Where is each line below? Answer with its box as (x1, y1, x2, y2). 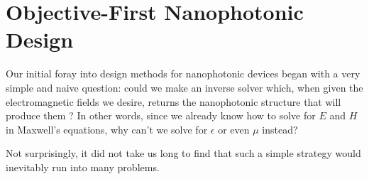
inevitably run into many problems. (6, 159, 160, 174)
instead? (262, 121, 298, 136)
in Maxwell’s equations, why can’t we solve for (6, 121, 208, 136)
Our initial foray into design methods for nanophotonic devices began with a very (6, 66, 360, 81)
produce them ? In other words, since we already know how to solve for (6, 108, 316, 123)
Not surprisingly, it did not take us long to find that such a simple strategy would (6, 146, 361, 161)
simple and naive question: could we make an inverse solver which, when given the (6, 80, 363, 94)
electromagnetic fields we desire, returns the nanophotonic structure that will (6, 94, 341, 109)
